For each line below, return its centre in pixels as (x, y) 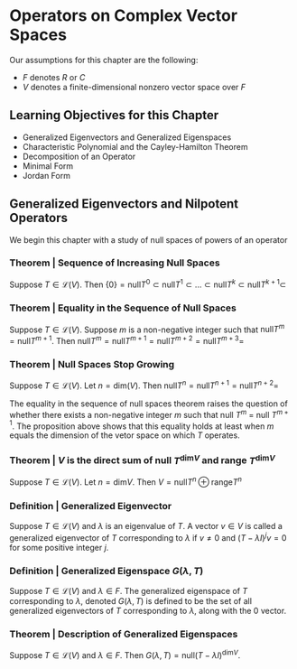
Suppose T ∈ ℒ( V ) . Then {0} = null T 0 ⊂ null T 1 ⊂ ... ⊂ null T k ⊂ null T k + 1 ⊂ (148, 283)
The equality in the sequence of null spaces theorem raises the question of (149, 404)
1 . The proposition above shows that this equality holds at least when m (142, 425)
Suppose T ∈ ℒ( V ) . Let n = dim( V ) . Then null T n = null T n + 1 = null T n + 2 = (144, 385)
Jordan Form (46, 175)
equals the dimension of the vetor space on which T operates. (125, 435)
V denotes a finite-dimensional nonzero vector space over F (134, 87)
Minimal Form (48, 166)
